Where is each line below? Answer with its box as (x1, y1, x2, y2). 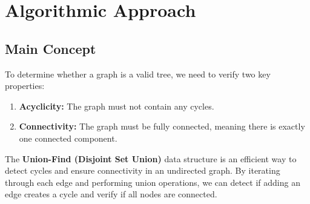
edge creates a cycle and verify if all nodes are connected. (5, 188, 217, 200)
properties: (5, 79, 45, 92)
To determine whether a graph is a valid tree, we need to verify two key (5, 67, 271, 80)
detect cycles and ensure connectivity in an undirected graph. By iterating (5, 164, 280, 177)
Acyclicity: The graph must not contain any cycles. (19, 99, 214, 112)
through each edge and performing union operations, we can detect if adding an (5, 176, 300, 188)
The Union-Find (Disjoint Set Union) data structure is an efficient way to (5, 152, 297, 165)
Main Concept (5, 39, 96, 58)
